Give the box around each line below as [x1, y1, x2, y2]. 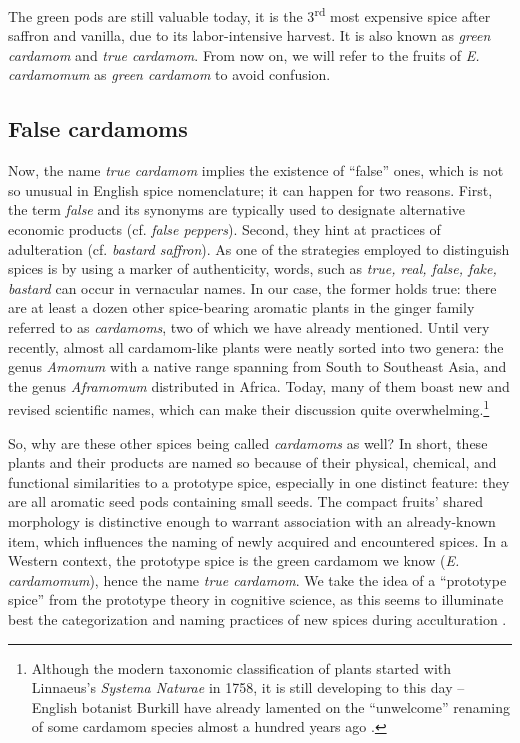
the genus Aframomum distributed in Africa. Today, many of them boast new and [8, 375, 510, 396]
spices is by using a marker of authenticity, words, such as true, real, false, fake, [8, 258, 497, 279]
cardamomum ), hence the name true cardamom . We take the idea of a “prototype [8, 569, 507, 590]
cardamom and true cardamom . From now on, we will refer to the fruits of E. [8, 44, 480, 65]
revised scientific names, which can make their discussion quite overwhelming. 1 [8, 396, 490, 420]
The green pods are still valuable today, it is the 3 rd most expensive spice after [8, 3, 491, 26]
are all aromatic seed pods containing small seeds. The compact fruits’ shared [8, 491, 484, 512]
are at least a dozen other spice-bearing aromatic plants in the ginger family [8, 297, 475, 318]
